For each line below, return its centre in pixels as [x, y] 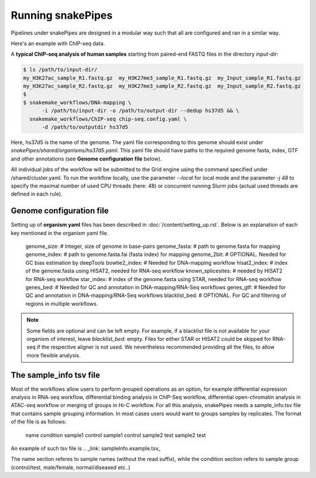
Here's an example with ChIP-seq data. [58, 43]
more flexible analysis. [54, 355]
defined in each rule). [37, 194]
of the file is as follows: [39, 422]
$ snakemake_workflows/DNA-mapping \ [77, 102]
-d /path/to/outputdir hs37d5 [85, 127]
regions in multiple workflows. [62, 303]
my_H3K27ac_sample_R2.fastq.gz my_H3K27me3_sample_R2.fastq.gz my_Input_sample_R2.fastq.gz [162, 86]
